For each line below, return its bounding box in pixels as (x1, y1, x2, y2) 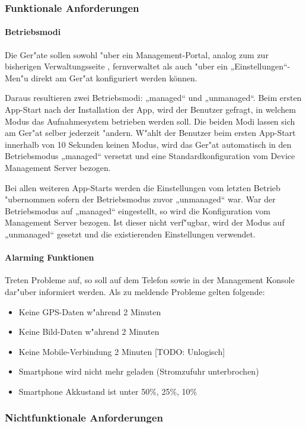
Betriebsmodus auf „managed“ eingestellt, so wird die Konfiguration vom (5, 204, 270, 217)
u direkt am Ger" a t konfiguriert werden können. (24, 71, 197, 84)
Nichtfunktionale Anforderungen (5, 410, 164, 425)
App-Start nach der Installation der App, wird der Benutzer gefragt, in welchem (5, 103, 296, 116)
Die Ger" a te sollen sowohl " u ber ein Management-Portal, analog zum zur (5, 48, 269, 61)
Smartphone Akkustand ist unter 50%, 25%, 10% (18, 385, 197, 397)
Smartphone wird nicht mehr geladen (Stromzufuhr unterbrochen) (18, 365, 259, 378)
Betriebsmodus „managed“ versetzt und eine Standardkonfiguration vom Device (5, 150, 295, 162)
